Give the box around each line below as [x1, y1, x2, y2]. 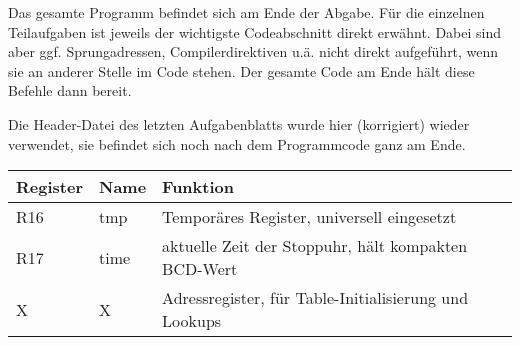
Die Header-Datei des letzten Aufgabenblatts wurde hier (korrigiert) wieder [8, 113, 470, 134]
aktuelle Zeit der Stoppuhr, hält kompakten [162, 234, 468, 258]
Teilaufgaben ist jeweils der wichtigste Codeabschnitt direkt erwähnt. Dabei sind [8, 21, 502, 42]
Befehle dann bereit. [8, 80, 132, 101]
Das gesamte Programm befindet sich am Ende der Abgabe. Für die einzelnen [8, 2, 485, 22]
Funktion [162, 175, 234, 199]
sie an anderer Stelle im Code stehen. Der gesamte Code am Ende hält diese [8, 60, 475, 81]
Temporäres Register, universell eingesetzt [162, 205, 457, 229]
